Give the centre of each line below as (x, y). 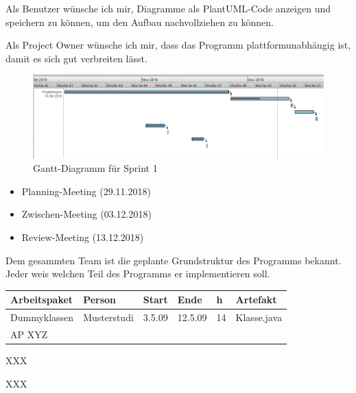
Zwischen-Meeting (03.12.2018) (86, 214)
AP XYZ (29, 334)
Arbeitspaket (42, 300)
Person (100, 300)
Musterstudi (108, 317)
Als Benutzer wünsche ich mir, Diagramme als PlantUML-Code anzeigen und (168, 8)
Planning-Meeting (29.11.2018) (86, 191)
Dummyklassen (42, 317)
